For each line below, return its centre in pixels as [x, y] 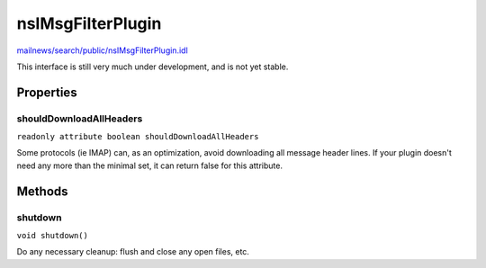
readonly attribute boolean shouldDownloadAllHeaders [138, 137]
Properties [47, 92]
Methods [42, 191]
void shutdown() [53, 236]
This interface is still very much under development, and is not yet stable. [153, 67]
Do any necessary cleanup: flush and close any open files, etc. [133, 252]
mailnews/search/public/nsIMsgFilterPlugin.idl [102, 50]
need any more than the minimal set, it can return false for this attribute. [150, 165]
